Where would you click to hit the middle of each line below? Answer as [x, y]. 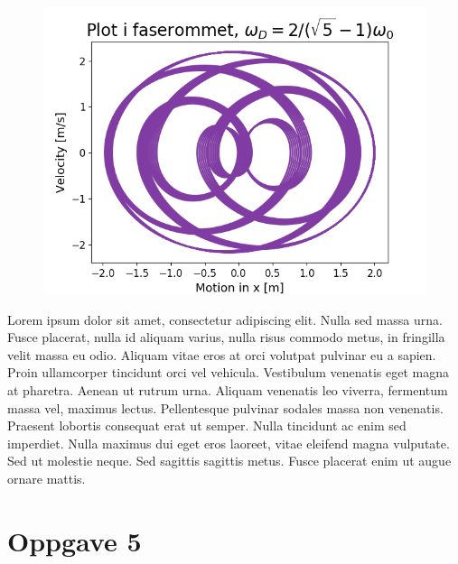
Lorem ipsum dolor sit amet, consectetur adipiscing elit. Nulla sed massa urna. [225, 319]
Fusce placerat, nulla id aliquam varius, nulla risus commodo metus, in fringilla [226, 337]
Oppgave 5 [75, 540]
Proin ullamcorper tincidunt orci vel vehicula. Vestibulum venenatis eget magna [228, 372]
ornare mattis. [47, 478]
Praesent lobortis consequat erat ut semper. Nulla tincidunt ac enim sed [207, 425]
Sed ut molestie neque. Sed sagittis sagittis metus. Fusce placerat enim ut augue [229, 461]
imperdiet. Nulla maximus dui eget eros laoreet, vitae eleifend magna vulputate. [229, 443]
